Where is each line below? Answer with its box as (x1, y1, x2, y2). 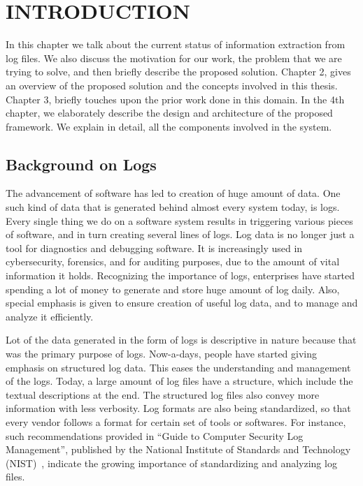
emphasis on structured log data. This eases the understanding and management (6, 360, 351, 374)
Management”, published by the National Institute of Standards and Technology (6, 442, 351, 457)
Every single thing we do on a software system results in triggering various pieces (6, 213, 353, 228)
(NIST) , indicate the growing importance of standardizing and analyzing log (6, 455, 337, 470)
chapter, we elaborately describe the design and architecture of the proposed (6, 105, 333, 120)
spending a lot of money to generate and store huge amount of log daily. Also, (6, 281, 340, 296)
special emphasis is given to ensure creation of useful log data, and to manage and (6, 295, 358, 310)
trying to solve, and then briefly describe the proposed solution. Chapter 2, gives (6, 64, 351, 79)
